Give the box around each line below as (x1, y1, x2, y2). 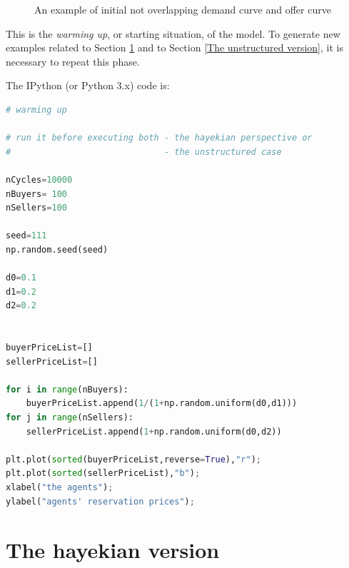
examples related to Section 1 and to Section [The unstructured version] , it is (6, 40, 343, 55)
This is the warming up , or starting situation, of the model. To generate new (6, 26, 340, 41)
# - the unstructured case (6, 146, 282, 157)
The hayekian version (6, 535, 220, 564)
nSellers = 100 (6, 203, 67, 213)
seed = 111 (6, 230, 47, 241)
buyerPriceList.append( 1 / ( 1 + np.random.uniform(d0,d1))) (26, 398, 298, 409)
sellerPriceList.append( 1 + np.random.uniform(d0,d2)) (26, 426, 282, 437)
